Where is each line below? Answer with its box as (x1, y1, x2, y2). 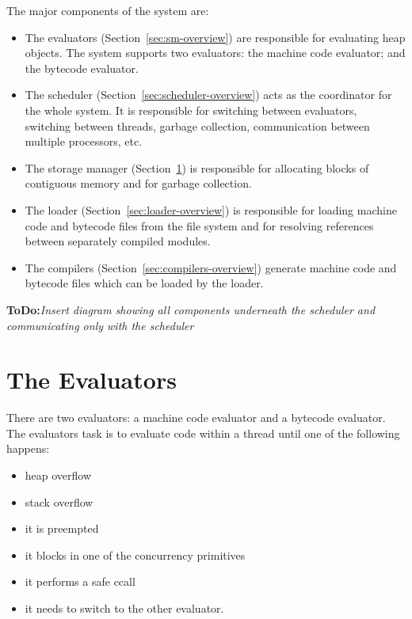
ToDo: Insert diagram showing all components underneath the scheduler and (6, 301, 376, 317)
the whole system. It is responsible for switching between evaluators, (25, 101, 357, 118)
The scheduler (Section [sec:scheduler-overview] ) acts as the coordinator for (25, 86, 392, 103)
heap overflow (25, 467, 92, 483)
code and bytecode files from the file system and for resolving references (25, 217, 374, 234)
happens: (6, 440, 50, 457)
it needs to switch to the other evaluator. (25, 599, 224, 616)
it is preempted (25, 520, 99, 537)
